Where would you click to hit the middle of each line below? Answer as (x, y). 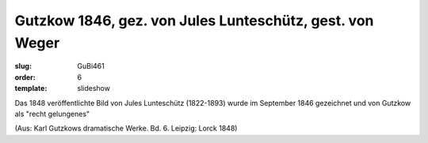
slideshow (94, 88)
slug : (23, 66)
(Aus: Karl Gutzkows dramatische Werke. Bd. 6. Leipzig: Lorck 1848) (126, 128)
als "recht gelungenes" (52, 114)
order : (25, 77)
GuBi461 (91, 66)
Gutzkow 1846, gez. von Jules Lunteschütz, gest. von (194, 21)
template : (31, 88)
